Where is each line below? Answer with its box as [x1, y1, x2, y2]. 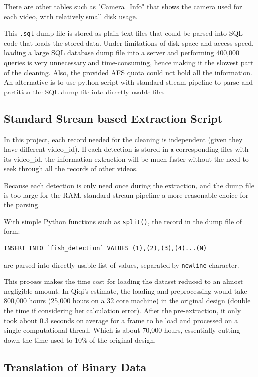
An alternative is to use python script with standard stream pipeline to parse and [4, 77, 253, 87]
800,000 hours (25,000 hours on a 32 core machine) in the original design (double [4, 295, 251, 306]
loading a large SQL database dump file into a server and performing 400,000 [4, 47, 240, 58]
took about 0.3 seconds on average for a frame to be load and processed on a [4, 315, 238, 325]
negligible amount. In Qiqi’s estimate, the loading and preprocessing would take [4, 285, 247, 296]
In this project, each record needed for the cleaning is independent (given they [4, 134, 243, 144]
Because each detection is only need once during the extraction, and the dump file [4, 180, 254, 190]
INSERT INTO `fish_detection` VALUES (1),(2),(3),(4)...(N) [4, 245, 207, 252]
